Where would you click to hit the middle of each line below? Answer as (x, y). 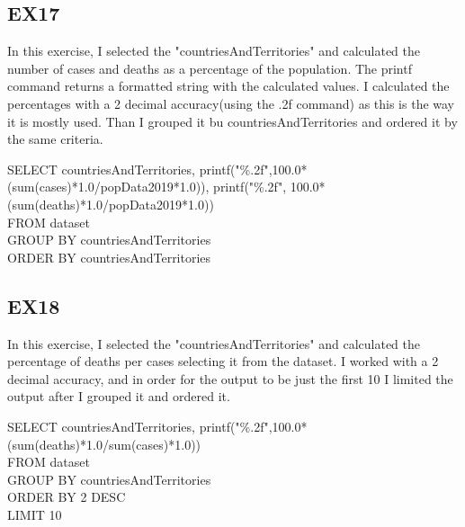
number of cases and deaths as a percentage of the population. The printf (210, 68)
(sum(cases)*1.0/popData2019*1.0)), (108, 187)
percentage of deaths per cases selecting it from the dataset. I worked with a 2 (223, 361)
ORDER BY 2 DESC (67, 497)
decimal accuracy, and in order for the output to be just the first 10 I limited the (230, 378)
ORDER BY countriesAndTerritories (109, 257)
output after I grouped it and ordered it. (119, 396)
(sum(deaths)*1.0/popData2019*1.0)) (111, 204)
